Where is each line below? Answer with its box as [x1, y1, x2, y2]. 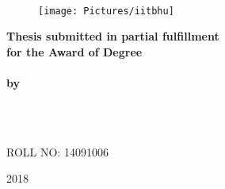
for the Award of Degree [6, 43, 143, 60]
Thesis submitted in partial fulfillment [6, 28, 219, 44]
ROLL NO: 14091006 [6, 143, 109, 160]
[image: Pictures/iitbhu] [38, 5, 174, 17]
